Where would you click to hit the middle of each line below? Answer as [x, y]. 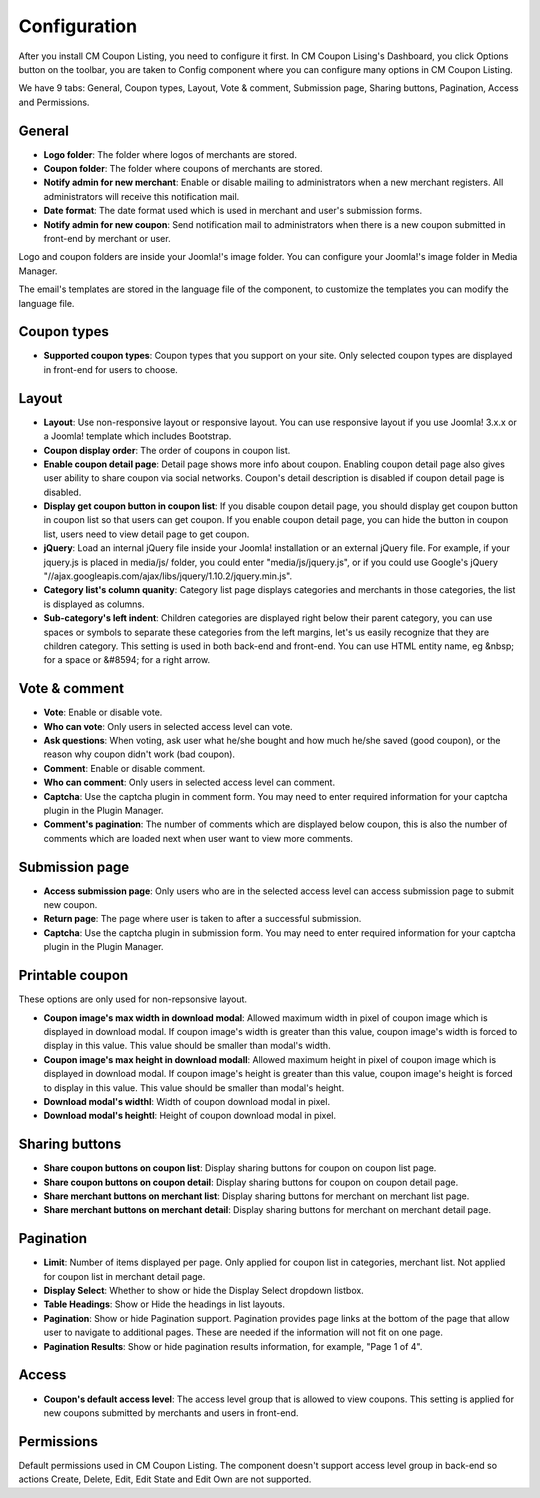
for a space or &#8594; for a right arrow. [126, 660]
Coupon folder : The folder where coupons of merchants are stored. [183, 169]
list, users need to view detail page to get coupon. [146, 534]
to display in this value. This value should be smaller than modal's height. [194, 1087]
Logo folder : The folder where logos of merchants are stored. [170, 154]
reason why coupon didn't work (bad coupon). [139, 754]
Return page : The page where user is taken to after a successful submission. [202, 919]
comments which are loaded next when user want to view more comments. [198, 838]
